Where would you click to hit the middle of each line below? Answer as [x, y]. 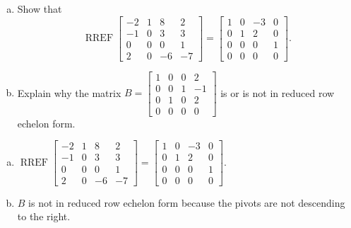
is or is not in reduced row [278, 92]
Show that [40, 8]
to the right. [44, 216]
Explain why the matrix [69, 92]
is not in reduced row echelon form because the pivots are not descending [187, 202]
